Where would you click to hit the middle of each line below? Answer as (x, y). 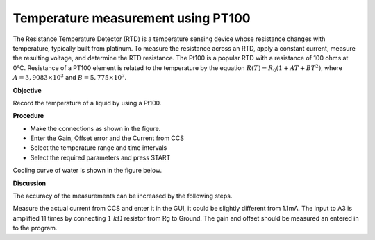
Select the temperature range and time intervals (99, 148)
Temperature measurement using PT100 (132, 18)
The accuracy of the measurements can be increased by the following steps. (123, 196)
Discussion (30, 183)
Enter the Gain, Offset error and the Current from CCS (107, 138)
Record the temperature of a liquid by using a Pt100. (87, 103)
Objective (27, 90)
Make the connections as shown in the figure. (95, 128)
